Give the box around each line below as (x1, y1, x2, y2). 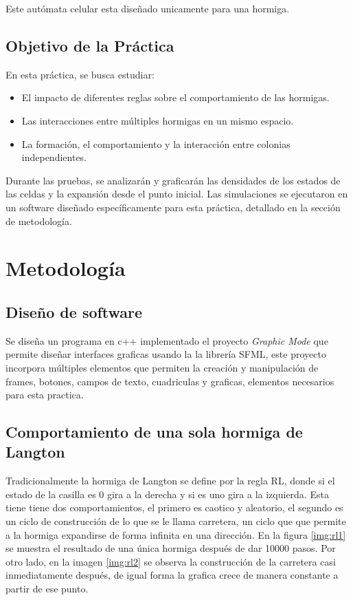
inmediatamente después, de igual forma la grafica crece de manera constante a (5, 568, 339, 582)
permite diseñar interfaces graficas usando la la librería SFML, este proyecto (5, 347, 326, 361)
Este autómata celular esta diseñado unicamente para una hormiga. (5, 1, 290, 15)
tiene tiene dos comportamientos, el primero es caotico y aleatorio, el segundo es (5, 500, 343, 515)
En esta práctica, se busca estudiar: (5, 67, 155, 81)
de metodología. (5, 213, 72, 228)
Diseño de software (5, 301, 143, 322)
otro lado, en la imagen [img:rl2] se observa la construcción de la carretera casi (5, 554, 336, 568)
